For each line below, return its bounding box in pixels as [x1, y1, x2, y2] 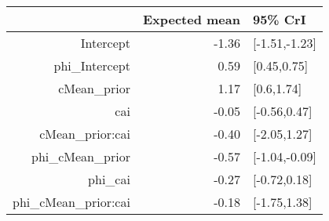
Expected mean [142, 10, 240, 28]
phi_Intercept [53, 56, 130, 74]
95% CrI [252, 10, 306, 28]
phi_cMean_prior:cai [13, 193, 130, 211]
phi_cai [88, 170, 130, 188]
